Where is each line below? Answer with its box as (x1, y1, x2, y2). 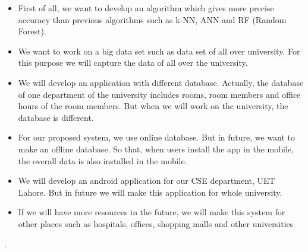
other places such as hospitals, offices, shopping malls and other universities (18, 217, 294, 229)
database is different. (18, 111, 94, 123)
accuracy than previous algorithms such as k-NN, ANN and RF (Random (18, 13, 287, 25)
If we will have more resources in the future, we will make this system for (18, 206, 285, 218)
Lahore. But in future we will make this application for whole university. (18, 186, 282, 198)
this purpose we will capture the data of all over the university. (18, 56, 248, 69)
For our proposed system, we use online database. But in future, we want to (18, 131, 296, 143)
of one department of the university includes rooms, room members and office (18, 88, 301, 100)
